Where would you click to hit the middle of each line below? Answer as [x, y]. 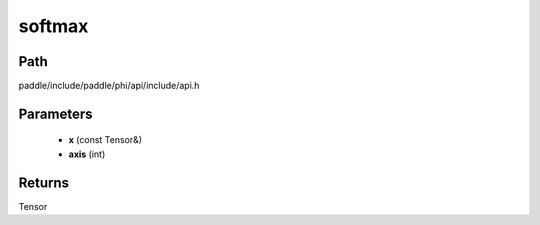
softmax [53, 26]
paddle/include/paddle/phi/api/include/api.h [109, 86]
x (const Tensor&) [105, 140]
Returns [44, 182]
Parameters [55, 113]
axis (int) [87, 154]
